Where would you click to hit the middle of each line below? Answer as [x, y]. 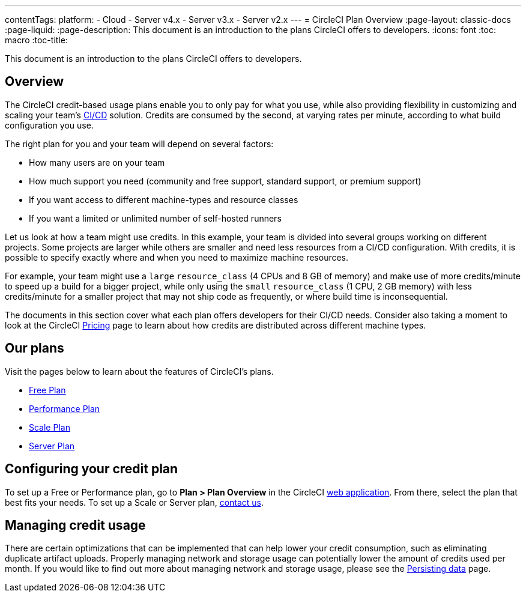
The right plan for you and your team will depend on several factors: [139, 144]
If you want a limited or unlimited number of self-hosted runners [155, 218]
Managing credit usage [75, 525]
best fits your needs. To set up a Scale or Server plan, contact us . [135, 502]
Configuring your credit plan [92, 469]
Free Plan [47, 390]
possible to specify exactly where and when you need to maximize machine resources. [177, 257]
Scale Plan [50, 427]
